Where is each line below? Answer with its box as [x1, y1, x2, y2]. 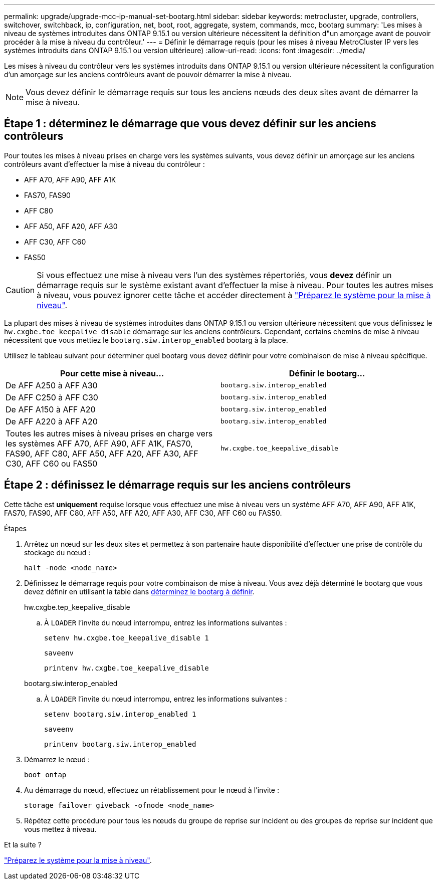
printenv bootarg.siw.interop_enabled [44, 740, 196, 748]
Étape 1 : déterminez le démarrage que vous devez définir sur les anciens [4, 117, 376, 130]
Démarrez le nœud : [24, 755, 90, 764]
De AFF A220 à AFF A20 [6, 416, 98, 426]
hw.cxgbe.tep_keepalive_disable [24, 602, 130, 611]
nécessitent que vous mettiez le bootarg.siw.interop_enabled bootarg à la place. [4, 335, 288, 344]
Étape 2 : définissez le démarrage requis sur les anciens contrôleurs [4, 479, 351, 492]
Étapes [4, 524, 27, 533]
